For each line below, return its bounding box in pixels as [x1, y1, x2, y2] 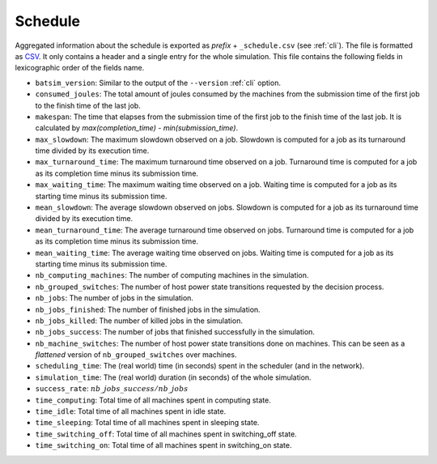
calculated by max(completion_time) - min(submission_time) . [35, 123, 239, 133]
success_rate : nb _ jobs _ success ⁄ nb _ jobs [35, 384, 189, 394]
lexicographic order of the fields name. [15, 63, 145, 73]
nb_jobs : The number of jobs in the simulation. [35, 293, 194, 303]
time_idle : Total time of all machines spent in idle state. [35, 407, 227, 416]
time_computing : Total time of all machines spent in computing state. [35, 395, 271, 405]
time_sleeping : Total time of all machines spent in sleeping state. [35, 418, 260, 428]
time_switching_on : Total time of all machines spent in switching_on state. [35, 441, 292, 450]
